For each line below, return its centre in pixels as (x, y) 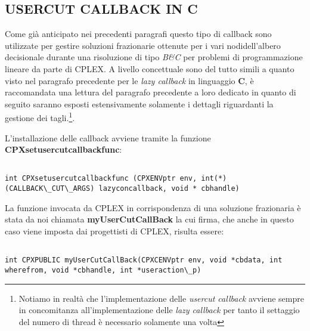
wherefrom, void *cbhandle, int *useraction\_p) (103, 270)
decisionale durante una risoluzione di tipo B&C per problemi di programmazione (154, 57)
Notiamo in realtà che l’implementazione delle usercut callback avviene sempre (161, 298)
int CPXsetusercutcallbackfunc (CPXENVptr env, (101, 179)
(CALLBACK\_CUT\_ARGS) (50, 189)
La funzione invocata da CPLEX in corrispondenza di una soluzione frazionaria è (153, 207)
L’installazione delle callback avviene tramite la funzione (108, 137)
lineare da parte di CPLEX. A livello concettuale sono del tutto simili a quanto (150, 68)
